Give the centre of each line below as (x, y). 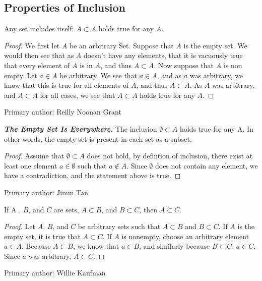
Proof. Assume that (34, 156)
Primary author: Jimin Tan (46, 192)
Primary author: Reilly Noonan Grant (63, 112)
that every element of (37, 65)
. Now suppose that (184, 65)
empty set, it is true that (42, 236)
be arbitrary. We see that (99, 75)
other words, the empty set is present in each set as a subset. (98, 138)
